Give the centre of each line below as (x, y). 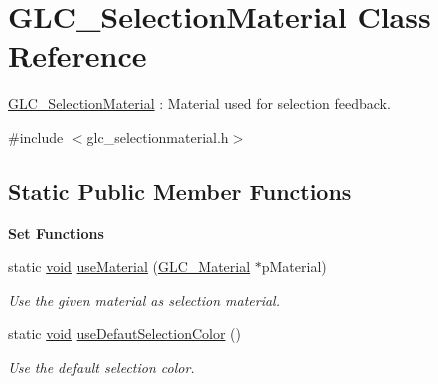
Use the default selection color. (101, 367)
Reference (77, 55)
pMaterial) (294, 266)
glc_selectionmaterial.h (157, 136)
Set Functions (56, 232)
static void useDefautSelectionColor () (124, 333)
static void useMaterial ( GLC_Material (129, 266)
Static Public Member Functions (180, 190)
